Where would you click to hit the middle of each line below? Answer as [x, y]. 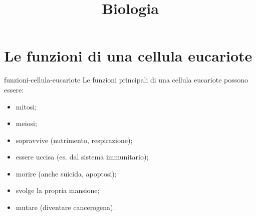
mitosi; [26, 106]
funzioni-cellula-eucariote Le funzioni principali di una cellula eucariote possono [126, 80]
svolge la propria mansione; [58, 190]
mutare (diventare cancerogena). [65, 207]
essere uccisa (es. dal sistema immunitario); [82, 157]
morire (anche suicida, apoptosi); [66, 173]
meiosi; [26, 123]
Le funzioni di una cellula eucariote [128, 56]
